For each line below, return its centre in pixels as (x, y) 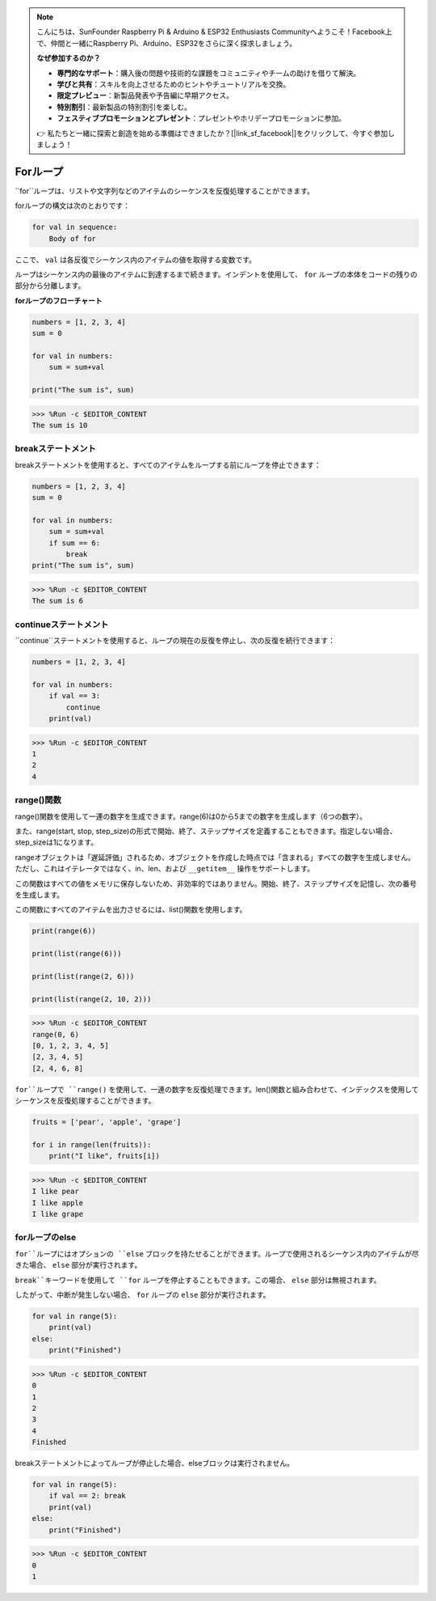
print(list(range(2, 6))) (83, 976)
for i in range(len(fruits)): (92, 1144)
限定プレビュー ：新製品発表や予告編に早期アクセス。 (145, 95)
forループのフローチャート (59, 300)
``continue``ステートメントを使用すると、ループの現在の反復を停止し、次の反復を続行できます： (175, 641)
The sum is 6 (58, 601)
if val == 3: (75, 696)
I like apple (58, 1203)
